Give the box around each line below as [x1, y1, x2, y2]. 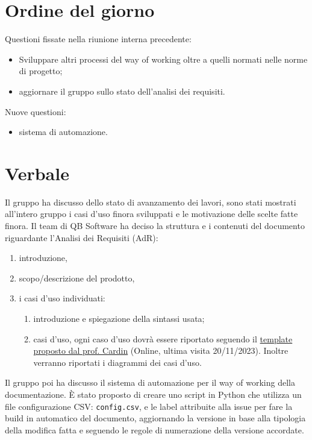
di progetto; [19, 64, 63, 77]
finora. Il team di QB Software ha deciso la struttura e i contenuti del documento [5, 219, 305, 231]
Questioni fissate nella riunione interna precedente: [5, 33, 192, 45]
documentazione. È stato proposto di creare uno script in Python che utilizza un [5, 388, 302, 400]
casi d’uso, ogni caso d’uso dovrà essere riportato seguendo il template [33, 332, 293, 345]
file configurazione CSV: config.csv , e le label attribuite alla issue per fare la [5, 400, 293, 412]
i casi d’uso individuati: [19, 292, 105, 304]
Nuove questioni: [5, 105, 66, 118]
